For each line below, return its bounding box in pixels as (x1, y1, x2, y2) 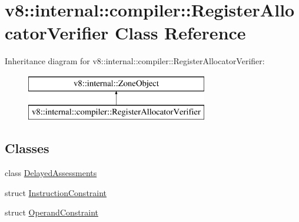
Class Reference (115, 21, 246, 45)
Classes (5, 139, 49, 157)
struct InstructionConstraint (5, 186, 107, 198)
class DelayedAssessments (5, 167, 97, 179)
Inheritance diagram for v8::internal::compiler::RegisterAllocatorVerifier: (5, 55, 265, 67)
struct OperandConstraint (5, 206, 98, 218)
